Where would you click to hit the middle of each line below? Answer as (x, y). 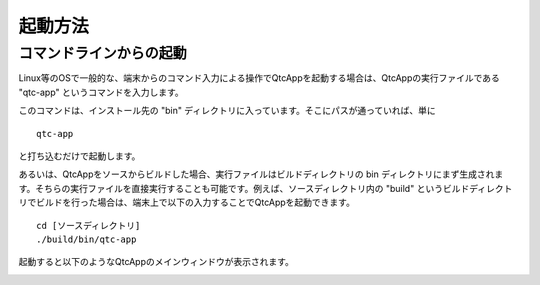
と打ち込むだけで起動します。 (79, 156)
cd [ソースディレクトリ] (88, 225)
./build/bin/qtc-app (86, 239)
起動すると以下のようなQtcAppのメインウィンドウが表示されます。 (156, 262)
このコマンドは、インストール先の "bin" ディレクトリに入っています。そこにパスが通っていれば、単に (227, 111)
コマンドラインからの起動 (102, 53)
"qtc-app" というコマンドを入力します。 (101, 92)
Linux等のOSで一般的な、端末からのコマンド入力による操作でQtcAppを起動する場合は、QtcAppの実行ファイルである (259, 78)
